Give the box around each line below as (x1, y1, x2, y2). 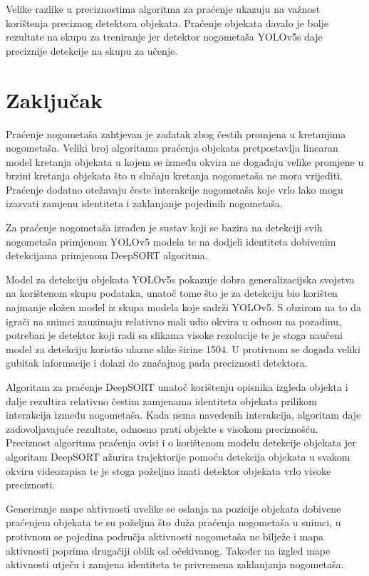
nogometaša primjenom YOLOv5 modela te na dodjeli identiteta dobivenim (6, 234, 336, 248)
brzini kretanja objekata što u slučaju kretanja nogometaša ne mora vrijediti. (6, 168, 343, 183)
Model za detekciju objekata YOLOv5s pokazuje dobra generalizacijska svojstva (6, 271, 355, 286)
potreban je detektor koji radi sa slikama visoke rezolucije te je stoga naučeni (6, 328, 343, 342)
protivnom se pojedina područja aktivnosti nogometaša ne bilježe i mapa (6, 528, 324, 543)
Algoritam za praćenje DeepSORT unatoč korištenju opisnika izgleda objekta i (6, 379, 348, 394)
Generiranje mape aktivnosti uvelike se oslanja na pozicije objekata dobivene (6, 501, 341, 515)
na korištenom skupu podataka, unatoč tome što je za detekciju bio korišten (6, 286, 338, 300)
